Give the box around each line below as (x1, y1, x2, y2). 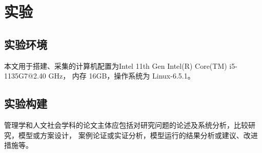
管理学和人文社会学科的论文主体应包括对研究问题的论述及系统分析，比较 (4, 119, 248, 130)
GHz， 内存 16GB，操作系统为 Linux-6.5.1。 (48, 70, 195, 81)
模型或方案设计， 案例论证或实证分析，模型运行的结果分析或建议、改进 (18, 129, 258, 140)
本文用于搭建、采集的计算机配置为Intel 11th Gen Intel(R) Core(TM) (4, 60, 227, 71)
